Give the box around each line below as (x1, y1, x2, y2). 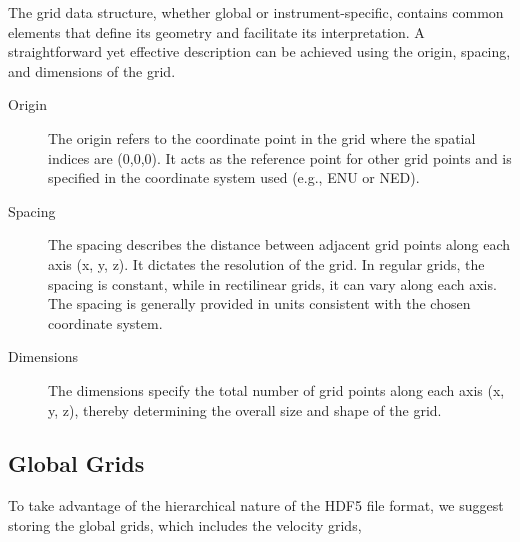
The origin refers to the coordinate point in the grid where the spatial (48, 127, 476, 148)
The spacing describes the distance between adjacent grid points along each (48, 234, 511, 255)
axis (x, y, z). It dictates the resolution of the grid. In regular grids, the (48, 253, 485, 274)
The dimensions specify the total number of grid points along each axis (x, (48, 379, 505, 400)
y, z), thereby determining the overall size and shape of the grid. (48, 399, 442, 420)
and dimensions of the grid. (8, 60, 176, 81)
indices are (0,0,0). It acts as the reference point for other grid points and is (48, 147, 512, 168)
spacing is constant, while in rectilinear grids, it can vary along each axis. (48, 273, 497, 294)
